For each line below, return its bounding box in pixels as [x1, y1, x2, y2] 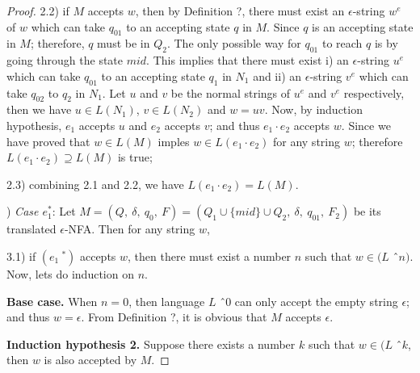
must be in [97, 35, 150, 52]
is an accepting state [312, 18, 414, 35]
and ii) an [253, 67, 302, 84]
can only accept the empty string [234, 292, 398, 309]
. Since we [341, 116, 391, 133]
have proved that [6, 132, 90, 149]
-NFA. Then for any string [64, 220, 195, 237]
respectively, [343, 84, 405, 101]
